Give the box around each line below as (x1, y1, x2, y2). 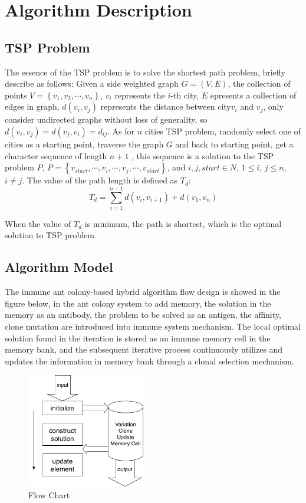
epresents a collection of (210, 88, 297, 101)
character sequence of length (5, 149, 107, 162)
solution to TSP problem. (5, 229, 97, 241)
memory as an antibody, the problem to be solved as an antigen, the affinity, (5, 308, 281, 321)
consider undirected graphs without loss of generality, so (5, 113, 208, 126)
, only (263, 100, 284, 113)
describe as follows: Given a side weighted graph (5, 77, 179, 90)
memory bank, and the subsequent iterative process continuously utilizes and (5, 343, 283, 356)
